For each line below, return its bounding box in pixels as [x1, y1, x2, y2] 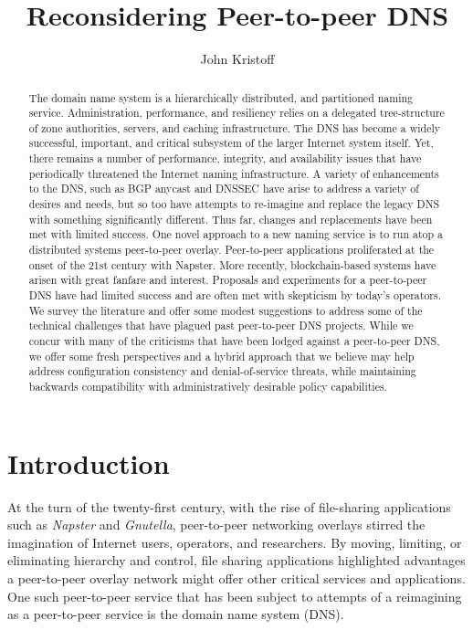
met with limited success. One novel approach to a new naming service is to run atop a [28, 226, 444, 242]
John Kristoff [200, 49, 275, 68]
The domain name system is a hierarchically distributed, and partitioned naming [28, 89, 414, 105]
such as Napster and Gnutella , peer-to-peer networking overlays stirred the [7, 515, 426, 534]
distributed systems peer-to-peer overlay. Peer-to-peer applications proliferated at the [28, 242, 435, 257]
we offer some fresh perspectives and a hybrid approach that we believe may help [28, 348, 415, 363]
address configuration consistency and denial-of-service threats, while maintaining [28, 363, 416, 379]
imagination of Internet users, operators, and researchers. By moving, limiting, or [7, 532, 462, 551]
